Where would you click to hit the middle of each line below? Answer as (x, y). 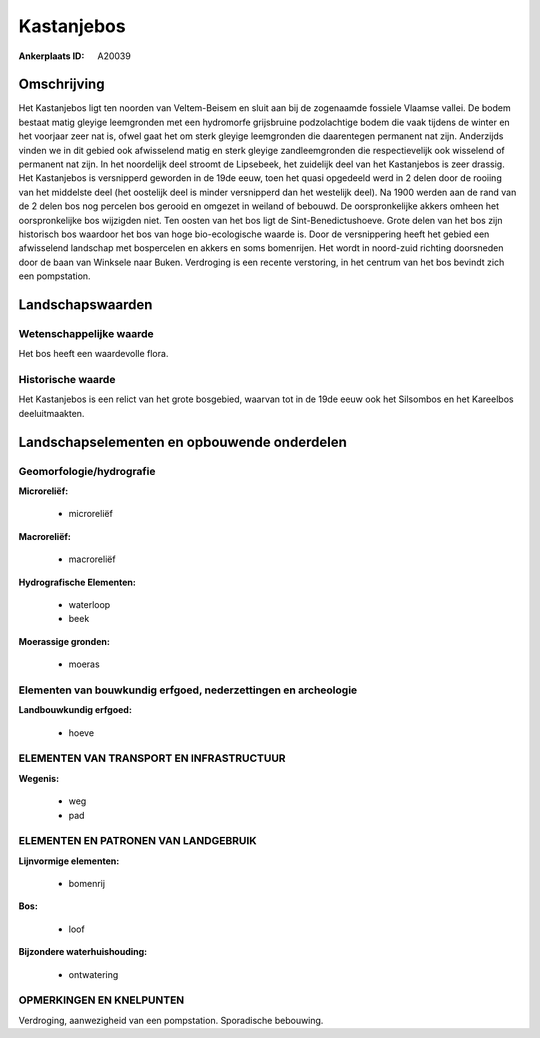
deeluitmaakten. (51, 413)
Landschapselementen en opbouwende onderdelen (182, 441)
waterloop (89, 604)
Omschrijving (61, 84)
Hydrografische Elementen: (77, 582)
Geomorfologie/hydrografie (87, 471)
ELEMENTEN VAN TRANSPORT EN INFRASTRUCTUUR (152, 758)
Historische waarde (67, 380)
